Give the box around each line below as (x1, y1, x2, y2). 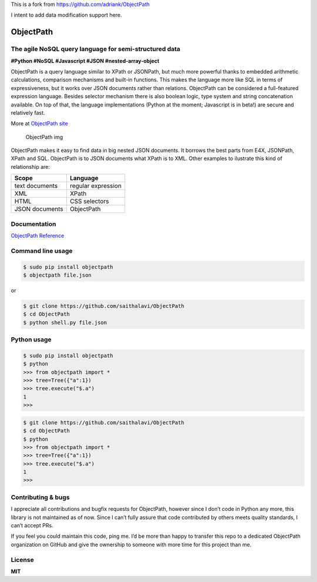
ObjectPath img (25, 133, 63, 141)
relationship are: (11, 163, 50, 170)
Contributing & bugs (11, 493, 70, 501)
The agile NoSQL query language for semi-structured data (11, 45, 181, 53)
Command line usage (11, 247, 73, 255)
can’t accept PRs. (11, 521, 53, 529)
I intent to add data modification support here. (11, 12, 123, 19)
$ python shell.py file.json (23, 319, 107, 326)
